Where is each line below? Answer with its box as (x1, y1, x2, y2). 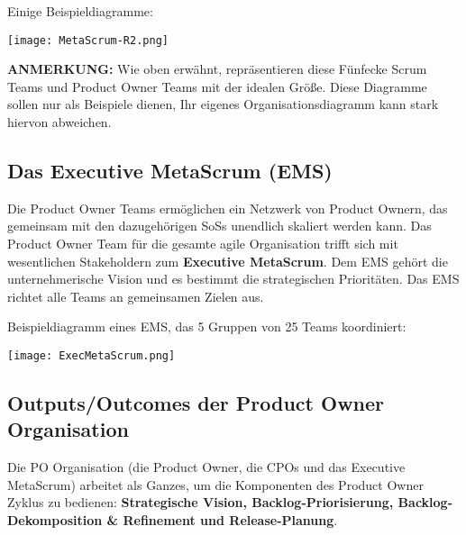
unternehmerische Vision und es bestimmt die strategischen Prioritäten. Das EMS (7, 269, 460, 288)
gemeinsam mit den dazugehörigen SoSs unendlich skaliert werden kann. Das (7, 216, 432, 235)
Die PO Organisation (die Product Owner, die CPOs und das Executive (7, 458, 406, 476)
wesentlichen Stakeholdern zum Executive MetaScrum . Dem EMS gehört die (7, 251, 448, 270)
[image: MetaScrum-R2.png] (7, 33, 169, 47)
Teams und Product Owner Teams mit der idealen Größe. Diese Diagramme (7, 77, 427, 95)
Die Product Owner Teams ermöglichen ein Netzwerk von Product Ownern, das (7, 198, 448, 217)
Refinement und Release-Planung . (123, 511, 338, 530)
